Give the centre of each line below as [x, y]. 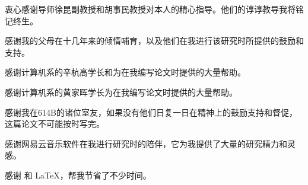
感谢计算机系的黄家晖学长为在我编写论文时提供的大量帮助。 [121, 92]
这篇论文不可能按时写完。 [55, 124]
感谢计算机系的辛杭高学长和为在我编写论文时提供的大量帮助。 [125, 72]
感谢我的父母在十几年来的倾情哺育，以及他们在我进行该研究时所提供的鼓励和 [154, 41]
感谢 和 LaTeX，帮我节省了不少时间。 [78, 175]
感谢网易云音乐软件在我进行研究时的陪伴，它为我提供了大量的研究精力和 [146, 143]
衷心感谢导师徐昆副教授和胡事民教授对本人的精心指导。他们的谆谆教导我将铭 [154, 9]
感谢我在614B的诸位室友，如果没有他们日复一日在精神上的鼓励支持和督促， [151, 112]
